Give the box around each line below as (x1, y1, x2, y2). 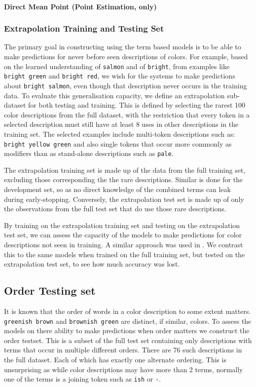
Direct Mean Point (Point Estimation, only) (4, 1, 157, 11)
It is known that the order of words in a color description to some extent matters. (4, 306, 251, 316)
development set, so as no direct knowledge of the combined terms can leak (4, 184, 231, 194)
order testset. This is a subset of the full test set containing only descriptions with (4, 335, 252, 345)
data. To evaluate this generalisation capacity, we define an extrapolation (4, 90, 225, 100)
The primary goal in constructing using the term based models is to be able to (4, 41, 241, 52)
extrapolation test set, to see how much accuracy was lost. (4, 259, 180, 269)
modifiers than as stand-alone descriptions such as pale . (4, 148, 174, 158)
